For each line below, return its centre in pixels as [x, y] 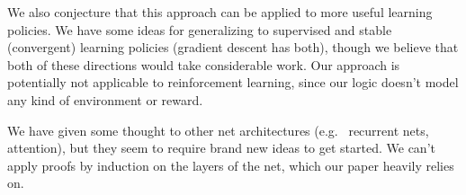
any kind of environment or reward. [105, 99]
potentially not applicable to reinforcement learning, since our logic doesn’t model [233, 82]
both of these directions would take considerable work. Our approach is [204, 64]
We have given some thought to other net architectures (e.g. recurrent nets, [218, 130]
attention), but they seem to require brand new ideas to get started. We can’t [221, 148]
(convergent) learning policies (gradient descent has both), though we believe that [233, 47]
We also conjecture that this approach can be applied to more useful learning [220, 12]
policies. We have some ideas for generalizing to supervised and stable [200, 29]
